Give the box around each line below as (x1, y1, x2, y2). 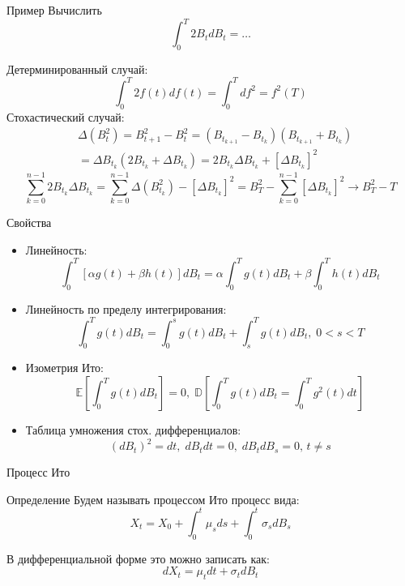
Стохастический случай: (6, 108, 125, 125)
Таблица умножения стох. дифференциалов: (25, 421, 241, 438)
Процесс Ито (6, 464, 70, 481)
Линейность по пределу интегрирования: (25, 300, 227, 317)
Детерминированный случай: (6, 60, 148, 77)
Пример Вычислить (6, 2, 102, 18)
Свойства (6, 214, 52, 231)
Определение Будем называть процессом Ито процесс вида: (6, 490, 300, 507)
